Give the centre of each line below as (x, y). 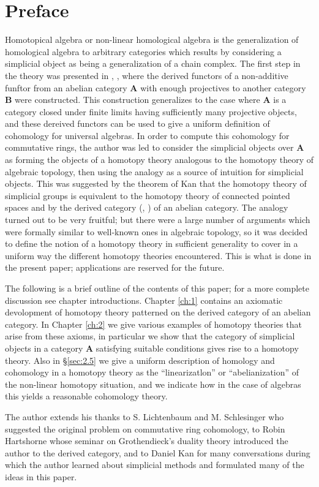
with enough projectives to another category (223, 87)
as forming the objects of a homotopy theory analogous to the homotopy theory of (159, 160)
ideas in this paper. (41, 476)
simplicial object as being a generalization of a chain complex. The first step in (153, 63)
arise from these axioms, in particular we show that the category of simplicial (150, 336)
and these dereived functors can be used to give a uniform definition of (137, 123)
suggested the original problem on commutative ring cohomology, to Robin (145, 428)
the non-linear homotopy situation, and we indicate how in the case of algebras (153, 384)
